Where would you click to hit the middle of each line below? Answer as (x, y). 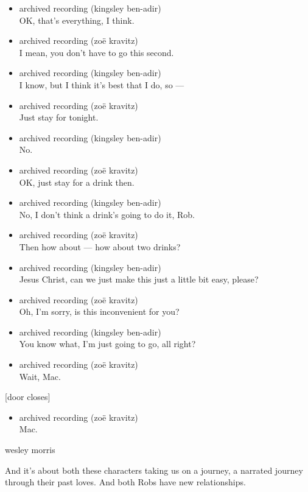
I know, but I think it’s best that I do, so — (102, 84)
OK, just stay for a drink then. (77, 182)
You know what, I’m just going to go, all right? (107, 344)
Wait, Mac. (40, 376)
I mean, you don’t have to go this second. (96, 52)
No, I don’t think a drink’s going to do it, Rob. (107, 214)
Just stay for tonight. (59, 117)
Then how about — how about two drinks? (100, 246)
